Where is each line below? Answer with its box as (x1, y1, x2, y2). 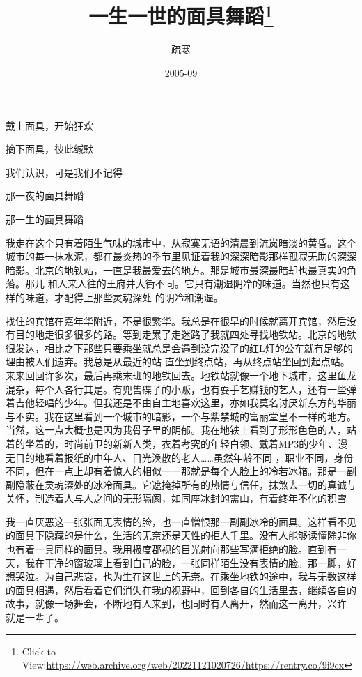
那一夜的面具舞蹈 (6, 188, 84, 203)
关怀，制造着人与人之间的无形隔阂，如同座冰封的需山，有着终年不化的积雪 (6, 491, 347, 505)
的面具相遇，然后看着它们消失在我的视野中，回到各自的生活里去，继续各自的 (6, 582, 356, 597)
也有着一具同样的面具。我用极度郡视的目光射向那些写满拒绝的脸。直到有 (6, 542, 337, 556)
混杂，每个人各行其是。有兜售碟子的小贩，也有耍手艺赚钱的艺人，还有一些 (6, 381, 347, 396)
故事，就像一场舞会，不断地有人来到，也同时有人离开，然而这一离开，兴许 (6, 596, 347, 611)
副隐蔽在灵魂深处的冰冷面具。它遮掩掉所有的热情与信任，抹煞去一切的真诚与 (6, 477, 356, 492)
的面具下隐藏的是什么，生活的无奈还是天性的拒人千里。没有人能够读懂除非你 (6, 528, 356, 542)
